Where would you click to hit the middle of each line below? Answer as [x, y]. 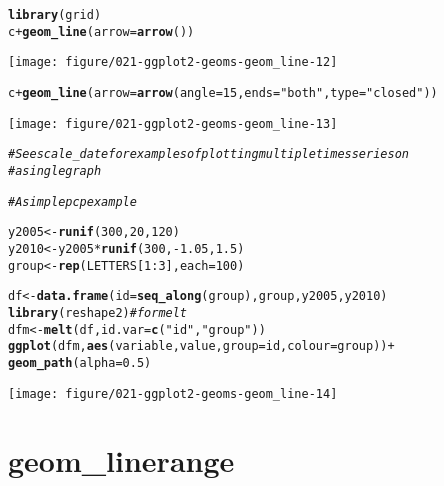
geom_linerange [121, 460]
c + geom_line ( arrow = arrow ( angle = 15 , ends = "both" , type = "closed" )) [223, 92]
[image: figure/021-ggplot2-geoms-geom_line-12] [173, 62]
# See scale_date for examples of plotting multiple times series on [208, 154]
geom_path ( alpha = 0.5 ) [80, 362]
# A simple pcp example [72, 201]
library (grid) [55, 15]
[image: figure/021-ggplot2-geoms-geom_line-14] [173, 393]
